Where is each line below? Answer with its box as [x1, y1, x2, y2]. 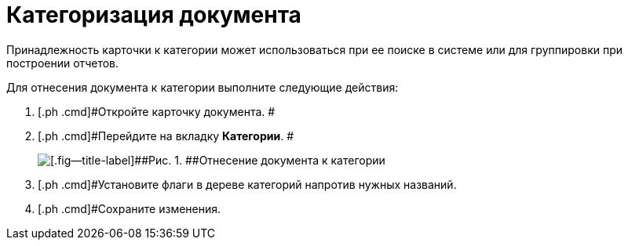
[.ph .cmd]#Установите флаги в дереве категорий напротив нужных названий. [38, 177, 457, 191]
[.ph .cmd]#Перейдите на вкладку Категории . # [38, 128, 294, 143]
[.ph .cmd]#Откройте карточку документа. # [38, 104, 276, 118]
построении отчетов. [6, 56, 119, 70]
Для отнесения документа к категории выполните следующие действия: [6, 80, 399, 94]
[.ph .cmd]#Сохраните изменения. [38, 201, 221, 215]
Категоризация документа [6, 2, 301, 28]
